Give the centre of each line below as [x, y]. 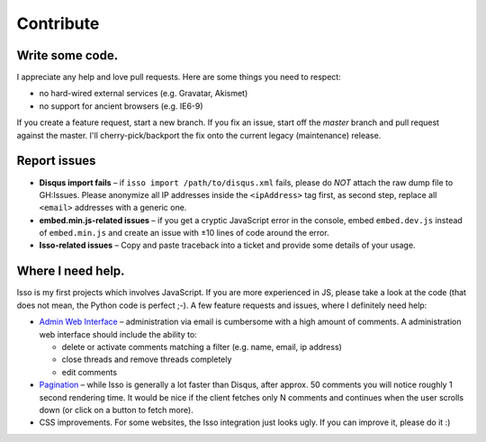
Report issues [56, 161]
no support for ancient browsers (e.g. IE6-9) [121, 106]
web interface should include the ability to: [118, 334]
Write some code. [67, 55]
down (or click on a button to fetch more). [116, 410]
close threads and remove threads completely [147, 359]
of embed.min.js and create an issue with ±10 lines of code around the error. [184, 233]
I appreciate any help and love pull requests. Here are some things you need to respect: [179, 77]
